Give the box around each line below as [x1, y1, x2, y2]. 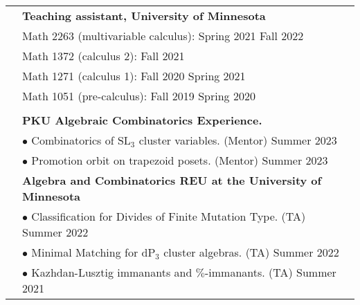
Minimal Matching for [31, 244, 138, 260]
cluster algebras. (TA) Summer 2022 [163, 244, 339, 260]
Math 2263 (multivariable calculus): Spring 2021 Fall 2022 [22, 28, 304, 44]
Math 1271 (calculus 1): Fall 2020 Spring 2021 [22, 68, 246, 84]
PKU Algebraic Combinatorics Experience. [22, 112, 262, 128]
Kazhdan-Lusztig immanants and [31, 264, 192, 280]
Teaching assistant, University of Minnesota [22, 8, 266, 24]
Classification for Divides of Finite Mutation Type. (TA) [31, 208, 306, 224]
